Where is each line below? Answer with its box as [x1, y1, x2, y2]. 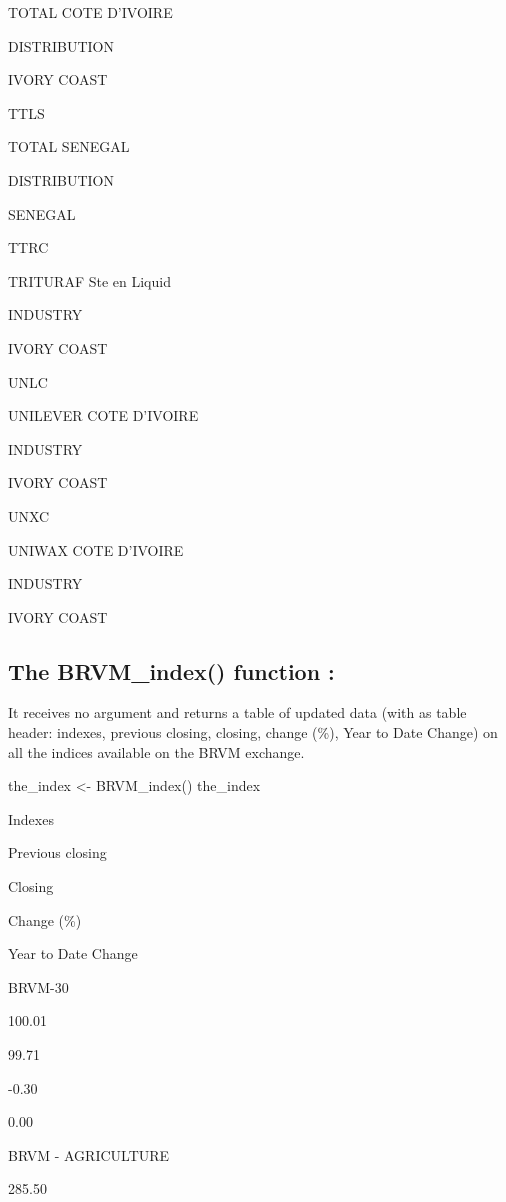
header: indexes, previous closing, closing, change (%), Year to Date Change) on [8, 722, 498, 743]
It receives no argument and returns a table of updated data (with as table [8, 702, 467, 723]
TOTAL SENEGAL [8, 136, 130, 157]
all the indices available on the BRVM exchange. [8, 741, 305, 762]
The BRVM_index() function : [8, 655, 335, 686]
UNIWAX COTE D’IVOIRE [8, 539, 184, 560]
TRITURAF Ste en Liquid [8, 270, 171, 291]
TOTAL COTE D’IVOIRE [8, 2, 173, 22]
